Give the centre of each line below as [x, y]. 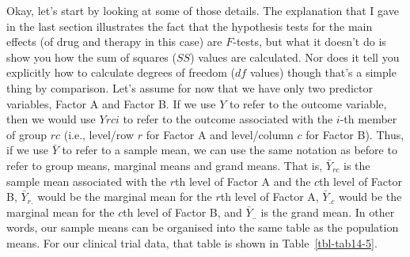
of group [27, 134]
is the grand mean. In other [328, 212]
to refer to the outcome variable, [308, 103]
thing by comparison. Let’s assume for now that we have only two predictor [190, 87]
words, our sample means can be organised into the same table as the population [203, 227]
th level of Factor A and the [243, 181]
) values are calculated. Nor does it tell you [295, 57]
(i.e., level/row [99, 134]
